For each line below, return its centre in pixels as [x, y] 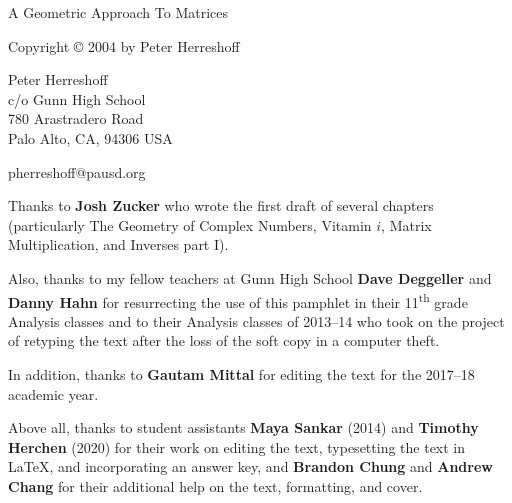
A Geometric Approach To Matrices [118, 12]
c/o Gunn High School [77, 98]
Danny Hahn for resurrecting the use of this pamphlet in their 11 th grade [238, 300]
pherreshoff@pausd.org [77, 171]
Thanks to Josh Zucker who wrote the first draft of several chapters [221, 205]
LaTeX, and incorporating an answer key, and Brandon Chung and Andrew [250, 466]
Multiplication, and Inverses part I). [118, 244]
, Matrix [406, 224]
